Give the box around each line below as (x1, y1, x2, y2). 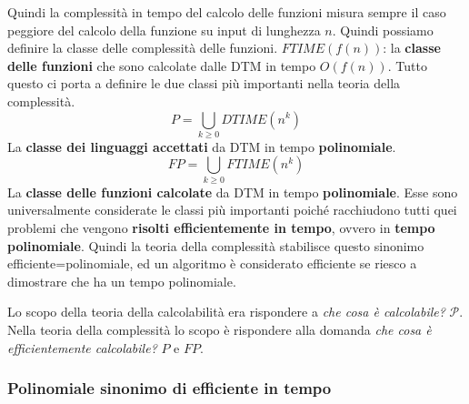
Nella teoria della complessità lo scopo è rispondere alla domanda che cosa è (7, 319, 432, 338)
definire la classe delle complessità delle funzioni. (7, 38, 278, 57)
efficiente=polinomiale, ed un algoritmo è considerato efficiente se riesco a (7, 254, 417, 273)
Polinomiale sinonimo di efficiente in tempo (7, 377, 332, 399)
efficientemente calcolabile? (7, 338, 157, 357)
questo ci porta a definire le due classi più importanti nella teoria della (7, 74, 401, 93)
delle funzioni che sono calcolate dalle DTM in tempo (7, 56, 316, 75)
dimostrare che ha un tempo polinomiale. (7, 271, 236, 290)
